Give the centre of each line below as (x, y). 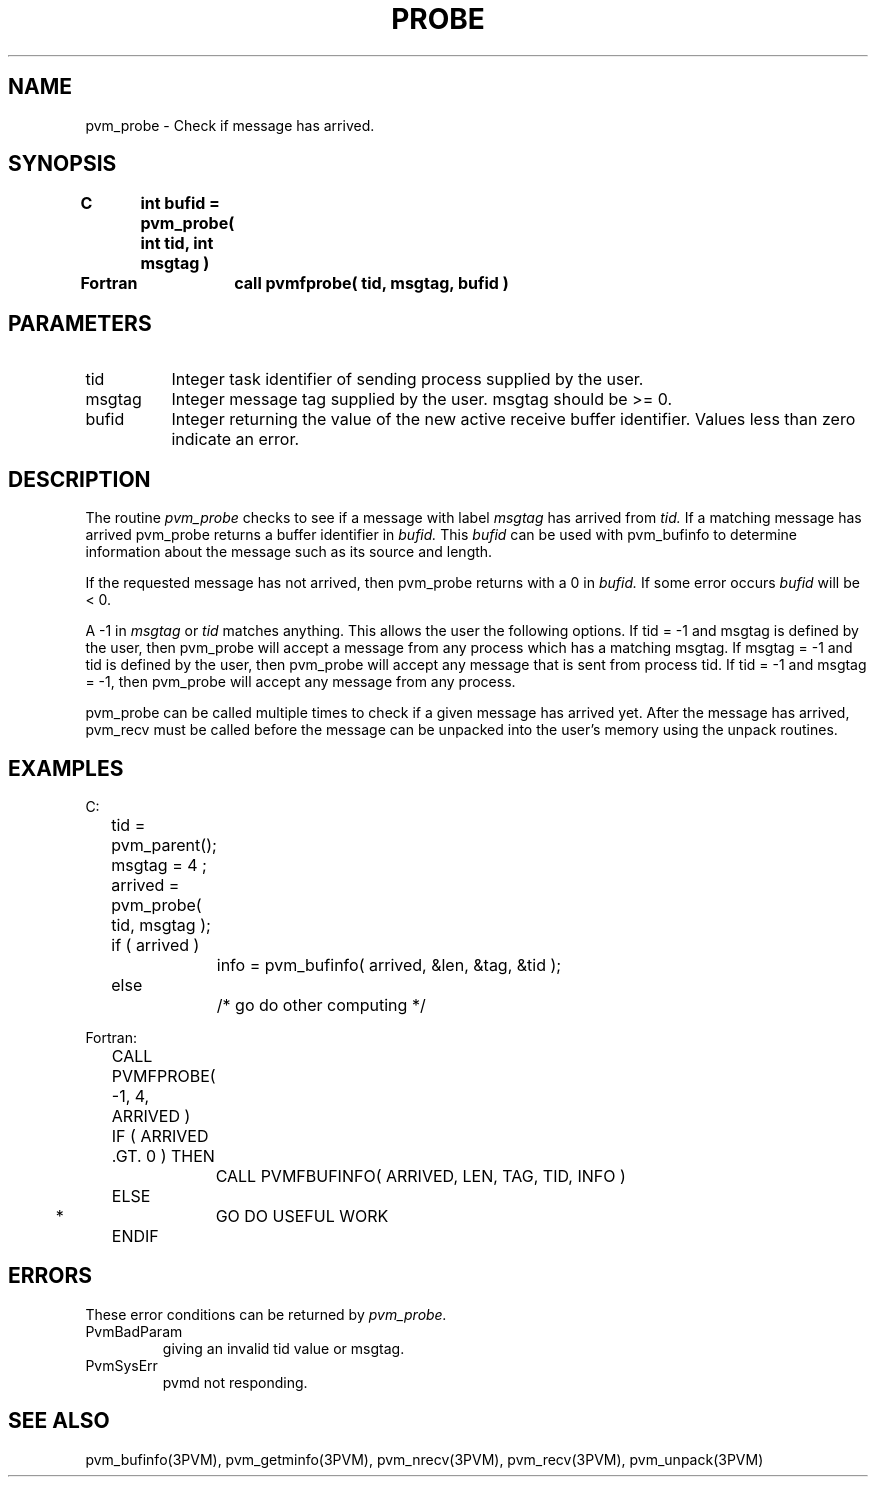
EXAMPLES (66, 768)
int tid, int (177, 243)
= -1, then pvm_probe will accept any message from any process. (300, 682)
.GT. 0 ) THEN (163, 1155)
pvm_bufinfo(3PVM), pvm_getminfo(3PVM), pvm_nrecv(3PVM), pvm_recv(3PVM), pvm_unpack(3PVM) (424, 1459)
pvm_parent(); (164, 844)
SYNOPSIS (62, 164)
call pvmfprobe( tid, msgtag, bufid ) (371, 283)
